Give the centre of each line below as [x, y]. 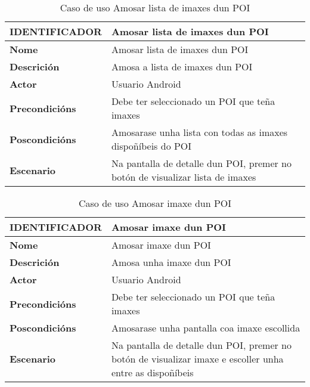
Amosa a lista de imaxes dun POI [182, 66]
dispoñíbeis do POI [151, 146]
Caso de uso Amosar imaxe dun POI [155, 203]
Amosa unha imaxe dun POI [171, 262]
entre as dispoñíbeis [152, 372]
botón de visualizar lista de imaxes [184, 177]
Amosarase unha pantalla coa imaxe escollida [206, 328]
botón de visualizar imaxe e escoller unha [197, 359]
